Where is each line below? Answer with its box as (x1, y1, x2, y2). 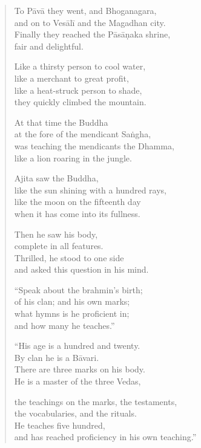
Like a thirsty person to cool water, (14, 60, 146, 73)
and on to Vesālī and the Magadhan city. (14, 16, 166, 28)
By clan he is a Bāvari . (14, 351, 99, 363)
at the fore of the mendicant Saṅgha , (14, 128, 151, 140)
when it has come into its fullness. (14, 207, 140, 219)
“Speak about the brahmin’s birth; (14, 283, 143, 296)
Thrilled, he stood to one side (14, 251, 124, 264)
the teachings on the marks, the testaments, (14, 395, 177, 407)
